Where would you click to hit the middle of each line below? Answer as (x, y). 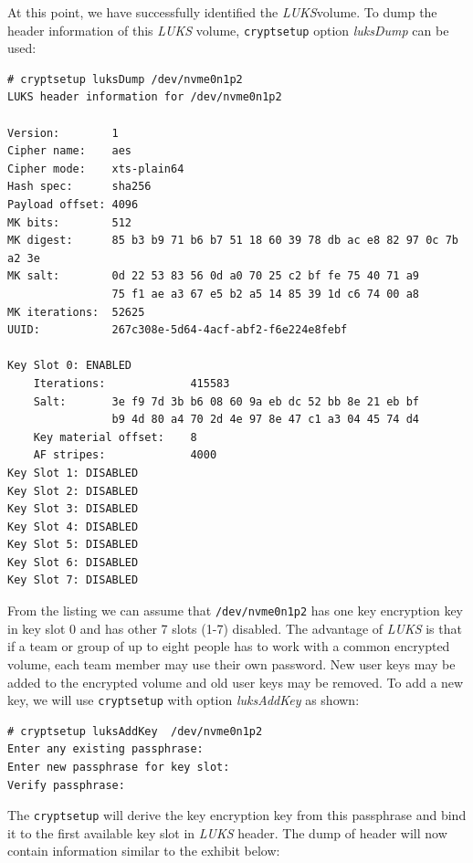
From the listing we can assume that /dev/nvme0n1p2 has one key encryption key (235, 610)
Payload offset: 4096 (73, 205)
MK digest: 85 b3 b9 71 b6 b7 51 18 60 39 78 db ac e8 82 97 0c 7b (233, 241)
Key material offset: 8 (115, 437)
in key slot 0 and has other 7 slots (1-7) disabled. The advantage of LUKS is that (235, 628)
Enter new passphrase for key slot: (119, 767)
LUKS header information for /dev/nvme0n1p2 (145, 97)
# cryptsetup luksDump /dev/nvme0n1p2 (125, 79)
